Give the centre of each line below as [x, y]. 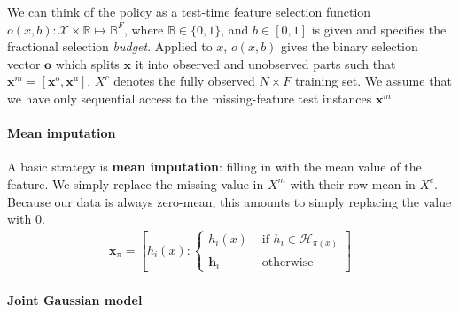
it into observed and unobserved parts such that [265, 63]
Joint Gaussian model [75, 300]
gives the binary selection [350, 46]
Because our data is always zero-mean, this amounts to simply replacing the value [229, 201]
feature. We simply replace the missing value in [136, 183]
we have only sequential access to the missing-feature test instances [190, 98]
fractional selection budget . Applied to [110, 46]
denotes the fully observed [184, 81]
